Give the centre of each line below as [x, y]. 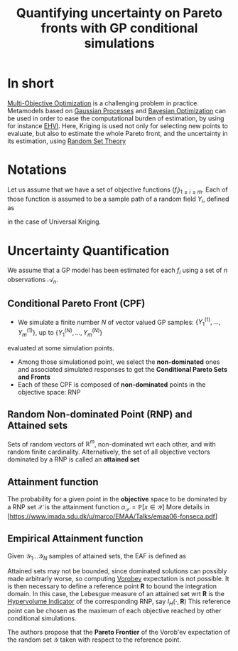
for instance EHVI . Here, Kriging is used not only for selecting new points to [118, 125]
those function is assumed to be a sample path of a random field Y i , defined [118, 199]
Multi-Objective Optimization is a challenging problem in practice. [103, 103]
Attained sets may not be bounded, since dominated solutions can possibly [117, 571]
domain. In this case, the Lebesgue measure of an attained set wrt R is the [116, 594]
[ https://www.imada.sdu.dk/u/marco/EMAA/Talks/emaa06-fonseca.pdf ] [113, 516]
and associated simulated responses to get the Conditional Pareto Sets [122, 369]
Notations [37, 170]
